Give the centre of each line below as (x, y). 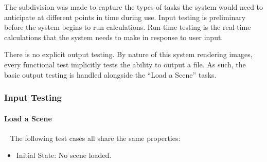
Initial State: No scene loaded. (64, 155)
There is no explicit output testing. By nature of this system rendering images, (128, 54)
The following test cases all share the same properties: (95, 138)
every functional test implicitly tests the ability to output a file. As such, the (125, 64)
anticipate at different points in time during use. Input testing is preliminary (125, 17)
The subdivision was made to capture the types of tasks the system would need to (134, 7)
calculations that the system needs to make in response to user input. (114, 37)
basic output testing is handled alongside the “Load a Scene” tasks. (110, 74)
